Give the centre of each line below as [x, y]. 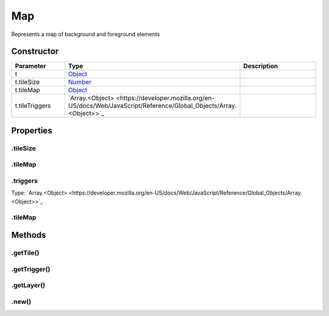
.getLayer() [28, 285]
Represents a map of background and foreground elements [86, 34]
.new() [21, 301]
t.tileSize [27, 82]
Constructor [35, 52]
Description [261, 66]
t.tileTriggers [33, 106]
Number [80, 82]
